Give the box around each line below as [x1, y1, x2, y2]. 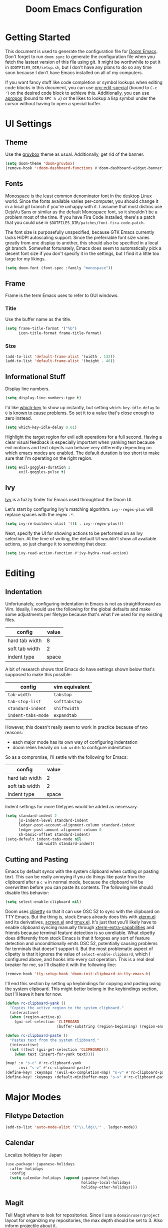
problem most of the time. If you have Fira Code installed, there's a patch [5, 214, 156, 220]
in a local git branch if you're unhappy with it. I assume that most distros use [5, 203, 162, 209]
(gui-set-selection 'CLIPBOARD [14, 1019, 79, 1025]
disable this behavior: [5, 890, 49, 896]
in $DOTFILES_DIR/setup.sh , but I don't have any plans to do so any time [5, 64, 152, 70]
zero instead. [5, 415, 32, 421]
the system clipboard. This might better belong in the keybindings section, [5, 986, 158, 992]
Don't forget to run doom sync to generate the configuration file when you [5, 54, 155, 60]
